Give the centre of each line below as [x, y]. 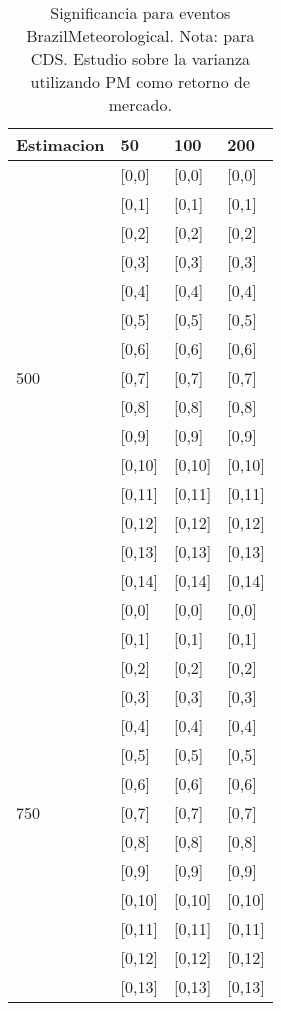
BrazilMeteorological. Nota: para [140, 35]
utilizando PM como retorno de [140, 81]
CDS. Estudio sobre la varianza [140, 58]
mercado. [140, 104]
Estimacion [60, 144]
